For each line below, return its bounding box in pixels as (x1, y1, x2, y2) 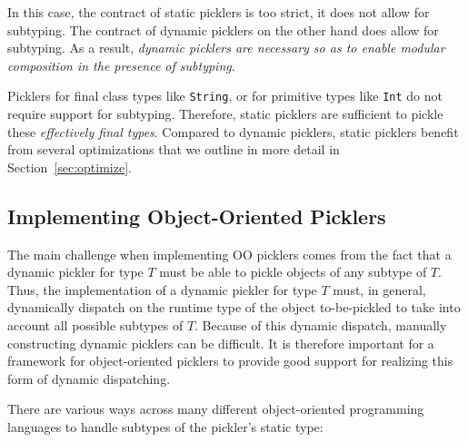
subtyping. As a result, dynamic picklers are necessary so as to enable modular (7, 38, 445, 57)
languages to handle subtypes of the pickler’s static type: (7, 417, 324, 436)
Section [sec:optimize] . (7, 157, 132, 176)
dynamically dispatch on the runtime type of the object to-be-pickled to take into (7, 298, 461, 317)
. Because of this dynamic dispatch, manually (194, 315, 447, 334)
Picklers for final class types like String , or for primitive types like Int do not (7, 86, 443, 105)
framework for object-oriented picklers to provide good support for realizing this (7, 351, 453, 370)
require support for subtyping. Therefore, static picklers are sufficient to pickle (7, 104, 443, 123)
